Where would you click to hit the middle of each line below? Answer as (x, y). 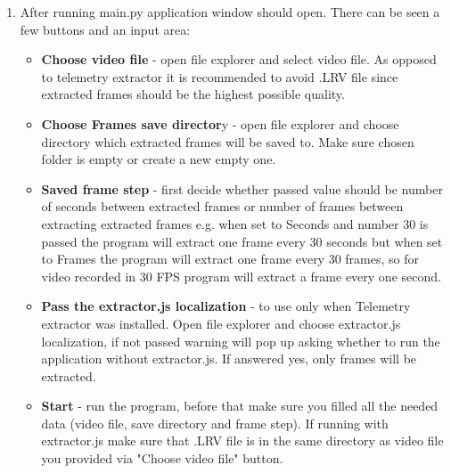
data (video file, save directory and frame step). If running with (215, 423)
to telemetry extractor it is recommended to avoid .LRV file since (220, 76)
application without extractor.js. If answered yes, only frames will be (229, 359)
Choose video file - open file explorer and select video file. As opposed (239, 59)
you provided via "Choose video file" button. (162, 458)
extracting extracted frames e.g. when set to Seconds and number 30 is (235, 223)
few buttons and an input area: (105, 29)
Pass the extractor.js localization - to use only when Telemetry (226, 306)
